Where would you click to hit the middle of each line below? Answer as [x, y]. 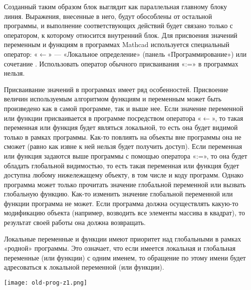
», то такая [227, 118]
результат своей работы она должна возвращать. [75, 222]
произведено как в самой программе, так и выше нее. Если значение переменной [124, 108]
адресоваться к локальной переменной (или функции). [84, 267]
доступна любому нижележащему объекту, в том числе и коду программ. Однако [124, 175]
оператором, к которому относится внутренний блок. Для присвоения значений [121, 35]
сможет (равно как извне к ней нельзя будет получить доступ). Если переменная [123, 146]
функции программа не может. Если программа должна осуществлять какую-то [121, 203]
